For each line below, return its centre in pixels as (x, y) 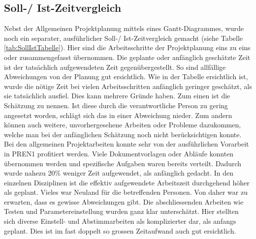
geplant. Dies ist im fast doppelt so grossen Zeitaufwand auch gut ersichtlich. (120, 230)
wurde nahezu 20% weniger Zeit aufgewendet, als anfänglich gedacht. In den (119, 173)
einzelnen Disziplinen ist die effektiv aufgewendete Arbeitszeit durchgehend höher (127, 182)
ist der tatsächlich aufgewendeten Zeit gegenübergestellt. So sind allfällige (115, 67)
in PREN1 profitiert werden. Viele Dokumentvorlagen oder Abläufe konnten (119, 153)
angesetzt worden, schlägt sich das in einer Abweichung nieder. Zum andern (118, 115)
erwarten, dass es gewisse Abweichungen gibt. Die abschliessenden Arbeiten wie (124, 201)
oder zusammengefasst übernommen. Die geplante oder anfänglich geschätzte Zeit (127, 57)
